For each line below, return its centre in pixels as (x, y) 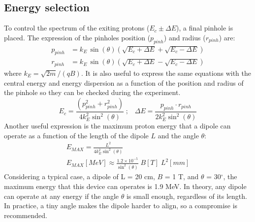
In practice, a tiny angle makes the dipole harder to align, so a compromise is (121, 206)
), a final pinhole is (205, 28)
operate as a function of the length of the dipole (76, 135)
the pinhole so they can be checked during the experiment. (92, 92)
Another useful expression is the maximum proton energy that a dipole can (117, 126)
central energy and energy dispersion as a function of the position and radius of (124, 82)
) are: (227, 37)
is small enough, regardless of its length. (187, 196)
